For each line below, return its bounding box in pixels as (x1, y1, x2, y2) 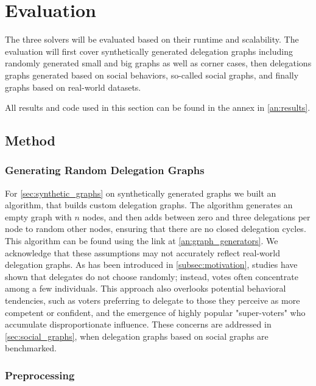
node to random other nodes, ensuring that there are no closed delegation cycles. (5, 222, 306, 235)
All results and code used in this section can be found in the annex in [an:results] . (5, 101, 311, 114)
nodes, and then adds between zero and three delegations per (82, 210, 311, 223)
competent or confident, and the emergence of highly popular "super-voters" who (5, 306, 306, 318)
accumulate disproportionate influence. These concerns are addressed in (5, 318, 272, 331)
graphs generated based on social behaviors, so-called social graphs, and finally (5, 68, 299, 81)
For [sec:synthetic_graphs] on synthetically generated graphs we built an (5, 186, 276, 199)
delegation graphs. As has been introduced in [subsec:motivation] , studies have (5, 258, 298, 271)
